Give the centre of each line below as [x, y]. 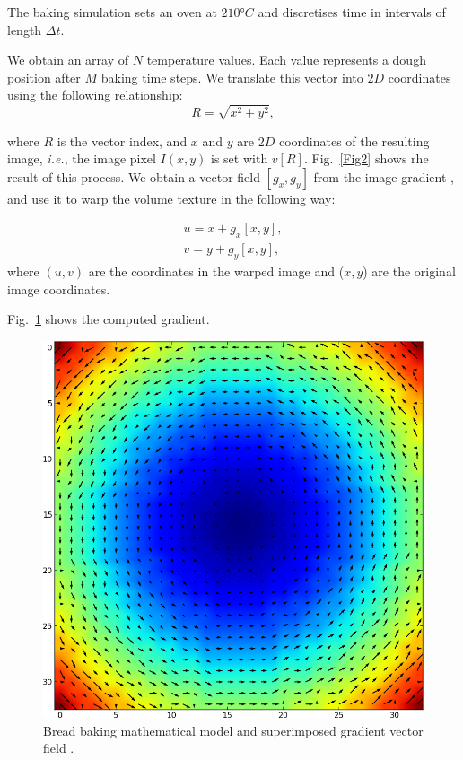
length [25, 29]
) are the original [409, 271]
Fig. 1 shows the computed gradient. [109, 319]
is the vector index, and [122, 140]
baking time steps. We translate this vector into [232, 77]
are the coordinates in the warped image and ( [216, 271]
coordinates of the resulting [354, 140]
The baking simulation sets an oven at [112, 12]
